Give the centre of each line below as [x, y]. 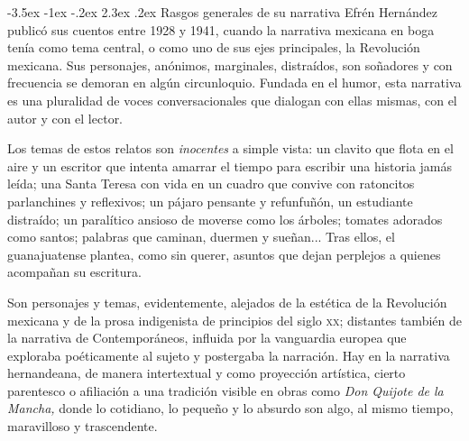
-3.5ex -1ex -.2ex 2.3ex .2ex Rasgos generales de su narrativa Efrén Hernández [222, 12]
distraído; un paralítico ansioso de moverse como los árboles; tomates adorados [225, 219]
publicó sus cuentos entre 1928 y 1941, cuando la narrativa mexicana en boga [221, 29]
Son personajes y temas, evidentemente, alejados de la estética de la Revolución [227, 302]
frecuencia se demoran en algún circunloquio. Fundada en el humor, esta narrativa [234, 83]
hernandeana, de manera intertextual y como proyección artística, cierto [207, 373]
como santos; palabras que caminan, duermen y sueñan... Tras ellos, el [201, 237]
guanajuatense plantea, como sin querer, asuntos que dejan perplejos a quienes [224, 254]
